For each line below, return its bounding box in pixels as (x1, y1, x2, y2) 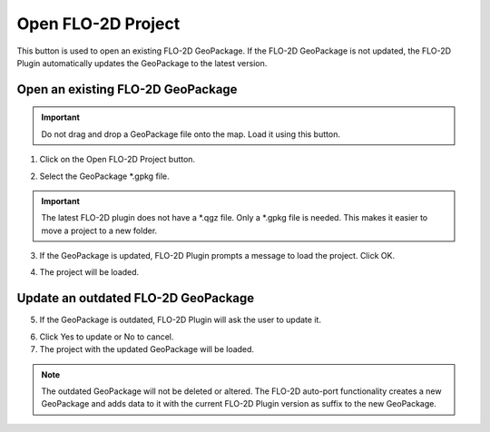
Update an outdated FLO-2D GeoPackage (16, 290, 255, 306)
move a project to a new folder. (41, 225, 158, 236)
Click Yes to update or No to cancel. (39, 331, 174, 342)
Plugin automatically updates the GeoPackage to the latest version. (16, 57, 268, 68)
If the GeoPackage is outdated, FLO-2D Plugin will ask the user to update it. (39, 314, 322, 326)
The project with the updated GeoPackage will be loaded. (39, 344, 254, 355)
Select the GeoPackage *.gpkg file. (39, 171, 170, 182)
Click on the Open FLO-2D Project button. (39, 154, 195, 165)
